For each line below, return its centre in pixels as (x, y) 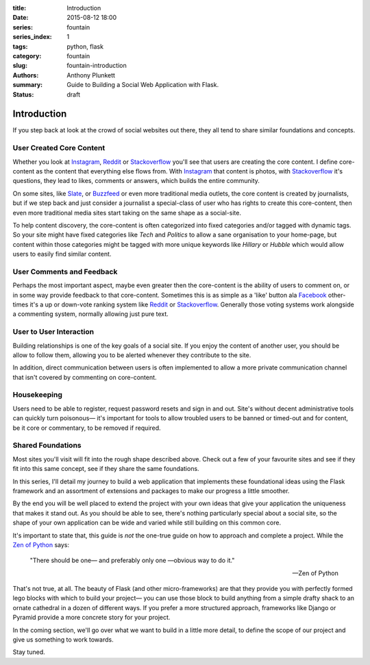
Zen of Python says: (41, 544)
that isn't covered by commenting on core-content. (85, 377)
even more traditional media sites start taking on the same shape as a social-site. (127, 213)
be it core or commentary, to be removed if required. (87, 428)
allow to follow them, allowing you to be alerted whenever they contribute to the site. (132, 355)
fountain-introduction (97, 66)
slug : (20, 66)
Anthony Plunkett (91, 75)
